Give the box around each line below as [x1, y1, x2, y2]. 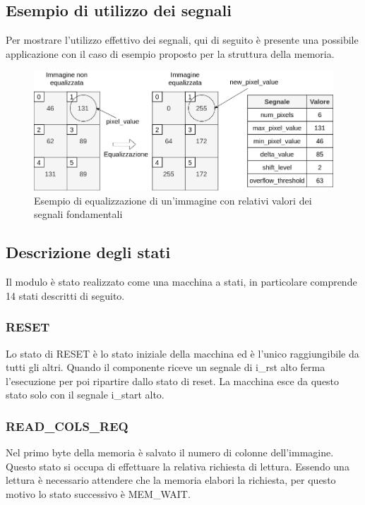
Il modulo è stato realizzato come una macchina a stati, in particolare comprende [6, 274, 357, 289]
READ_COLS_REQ [6, 417, 128, 434]
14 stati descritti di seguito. [6, 288, 125, 303]
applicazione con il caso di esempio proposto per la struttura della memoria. [6, 46, 335, 61]
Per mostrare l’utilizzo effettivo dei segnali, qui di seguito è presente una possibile [6, 32, 359, 47]
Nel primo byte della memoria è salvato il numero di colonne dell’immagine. [6, 445, 334, 460]
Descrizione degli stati [6, 241, 171, 263]
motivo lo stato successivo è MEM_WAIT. [6, 487, 191, 501]
